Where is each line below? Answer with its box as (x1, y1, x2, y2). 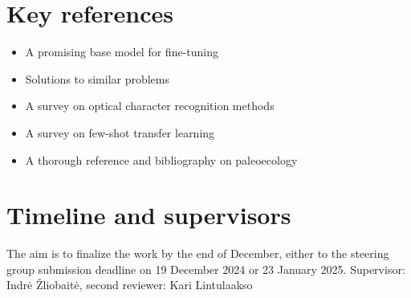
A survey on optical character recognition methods (25, 97, 275, 114)
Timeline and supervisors (6, 198, 291, 231)
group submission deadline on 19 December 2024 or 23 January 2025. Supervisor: (6, 260, 405, 277)
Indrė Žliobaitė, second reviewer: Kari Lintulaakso (6, 276, 253, 293)
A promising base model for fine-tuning (25, 43, 218, 60)
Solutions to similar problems (25, 70, 170, 87)
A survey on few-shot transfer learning (25, 124, 215, 141)
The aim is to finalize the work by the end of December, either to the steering (6, 245, 389, 262)
